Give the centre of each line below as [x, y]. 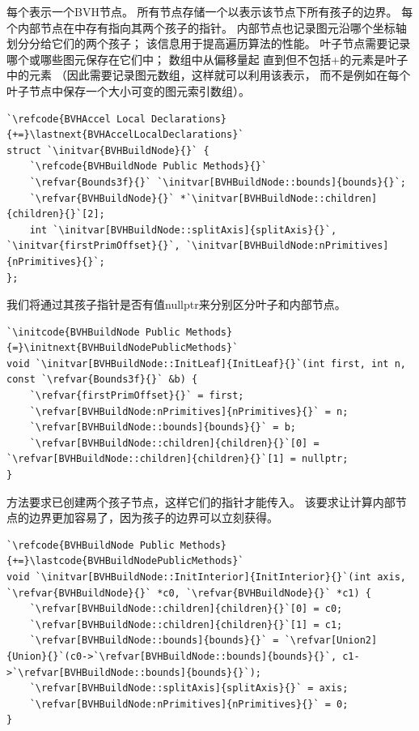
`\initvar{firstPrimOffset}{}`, [93, 246]
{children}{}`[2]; [56, 214]
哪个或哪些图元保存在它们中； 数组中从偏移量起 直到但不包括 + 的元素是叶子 [207, 59]
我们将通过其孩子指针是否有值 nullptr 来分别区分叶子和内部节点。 [176, 304]
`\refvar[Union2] [331, 641]
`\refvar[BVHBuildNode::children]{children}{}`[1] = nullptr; [178, 459]
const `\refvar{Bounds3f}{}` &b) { [102, 380]
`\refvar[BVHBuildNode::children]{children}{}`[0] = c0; [186, 609]
